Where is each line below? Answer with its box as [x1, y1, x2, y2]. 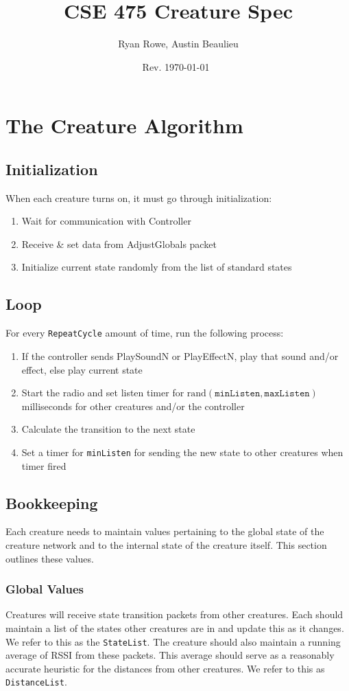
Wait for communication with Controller [21, 214, 191, 228]
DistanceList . [5, 675, 67, 689]
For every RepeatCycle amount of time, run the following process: [5, 326, 284, 340]
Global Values [5, 580, 84, 598]
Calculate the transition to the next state [21, 422, 195, 436]
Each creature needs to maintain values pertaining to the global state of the [5, 524, 324, 539]
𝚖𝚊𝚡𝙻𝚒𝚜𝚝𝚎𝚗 [264, 389, 310, 399]
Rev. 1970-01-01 [142, 59, 210, 73]
